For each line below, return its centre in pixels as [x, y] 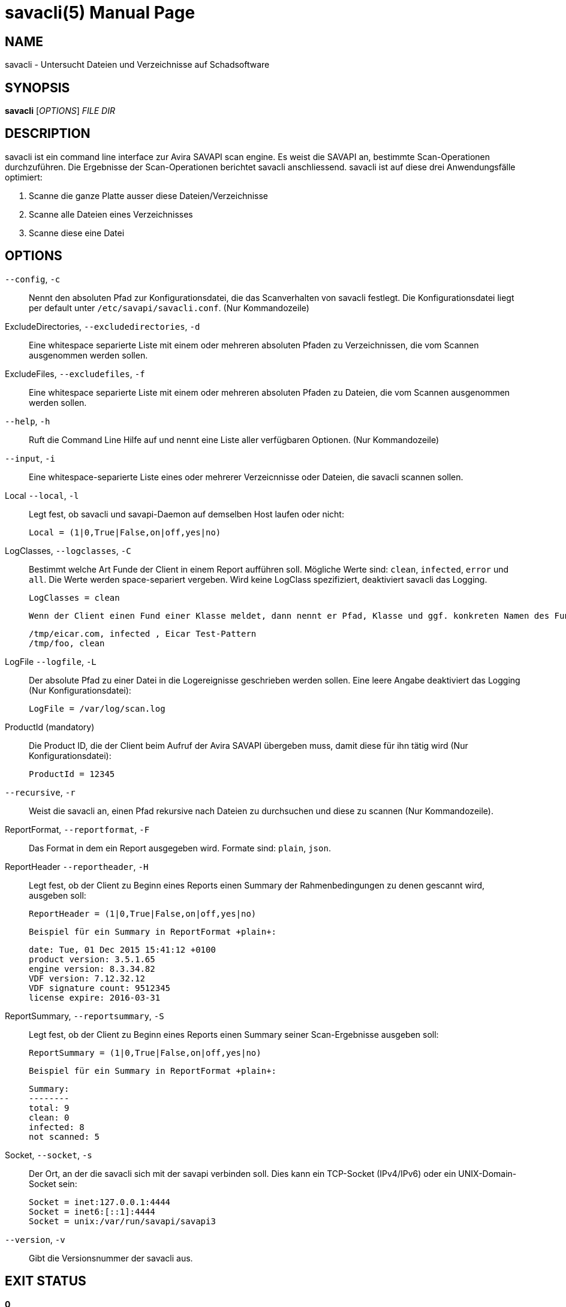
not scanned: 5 [64, 1136]
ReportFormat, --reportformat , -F [77, 829]
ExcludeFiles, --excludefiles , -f [75, 374]
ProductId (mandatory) [50, 727]
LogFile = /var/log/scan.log [97, 708]
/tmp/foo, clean [67, 643]
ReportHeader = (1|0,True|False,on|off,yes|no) [143, 913]
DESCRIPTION [48, 134]
